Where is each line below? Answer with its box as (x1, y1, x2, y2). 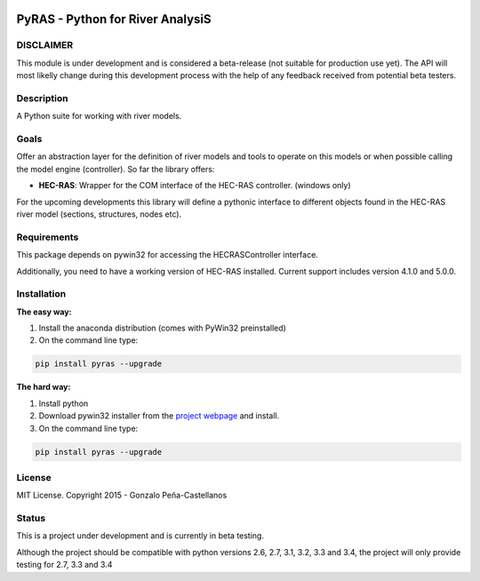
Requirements (16, 231, 79, 243)
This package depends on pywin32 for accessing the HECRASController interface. (16, 250, 319, 260)
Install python (38, 398, 89, 409)
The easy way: (16, 306, 72, 317)
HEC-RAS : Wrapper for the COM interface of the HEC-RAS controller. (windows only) (38, 180, 351, 191)
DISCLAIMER (16, 39, 74, 52)
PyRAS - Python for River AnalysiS (16, 12, 212, 27)
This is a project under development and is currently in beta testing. (16, 530, 264, 541)
